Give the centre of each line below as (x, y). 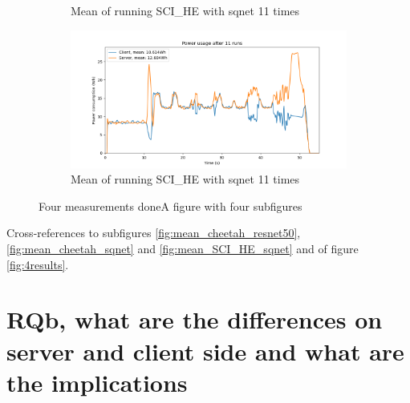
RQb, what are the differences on (195, 319)
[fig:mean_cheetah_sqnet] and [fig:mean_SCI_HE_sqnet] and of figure (183, 248)
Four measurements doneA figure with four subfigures (170, 206)
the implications (97, 382)
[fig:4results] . (38, 264)
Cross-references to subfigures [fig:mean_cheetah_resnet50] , (154, 233)
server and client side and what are (205, 351)
